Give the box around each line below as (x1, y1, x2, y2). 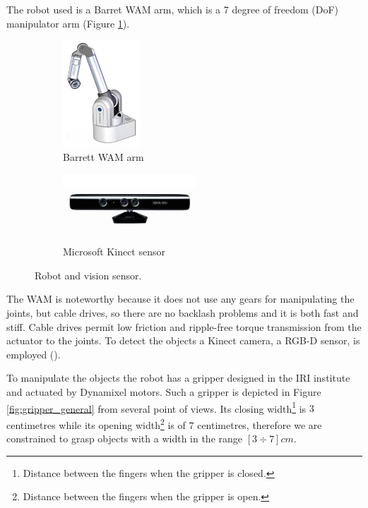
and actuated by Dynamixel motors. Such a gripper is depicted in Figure (6, 385, 321, 399)
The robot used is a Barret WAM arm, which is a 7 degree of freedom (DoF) (6, 2, 339, 16)
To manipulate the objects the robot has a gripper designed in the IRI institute (6, 370, 350, 385)
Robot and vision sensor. (35, 267, 142, 282)
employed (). (6, 346, 61, 361)
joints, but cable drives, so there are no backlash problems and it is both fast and (6, 306, 359, 320)
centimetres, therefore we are (197, 417, 322, 432)
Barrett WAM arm (63, 149, 144, 164)
